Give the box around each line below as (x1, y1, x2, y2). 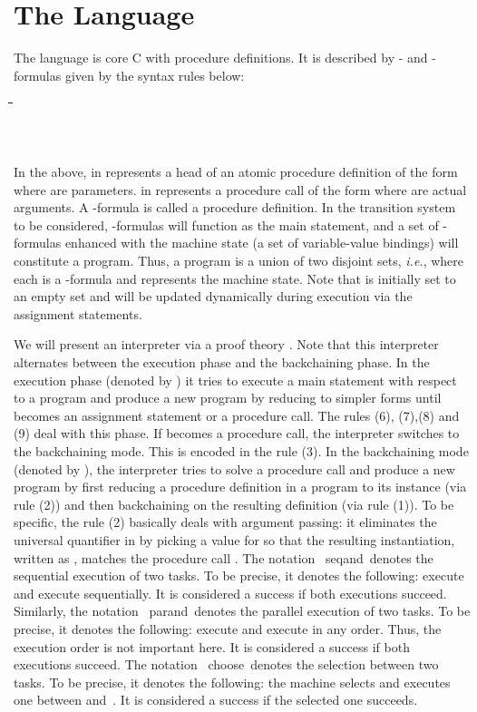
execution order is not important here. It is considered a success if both (14, 637, 410, 656)
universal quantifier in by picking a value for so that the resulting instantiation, (14, 530, 455, 549)
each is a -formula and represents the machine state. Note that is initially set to (14, 268, 456, 288)
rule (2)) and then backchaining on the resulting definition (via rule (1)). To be (14, 494, 454, 513)
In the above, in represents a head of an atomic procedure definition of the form (14, 162, 458, 181)
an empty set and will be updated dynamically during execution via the (14, 287, 413, 306)
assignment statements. (14, 304, 142, 323)
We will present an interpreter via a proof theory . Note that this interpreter (14, 335, 439, 354)
